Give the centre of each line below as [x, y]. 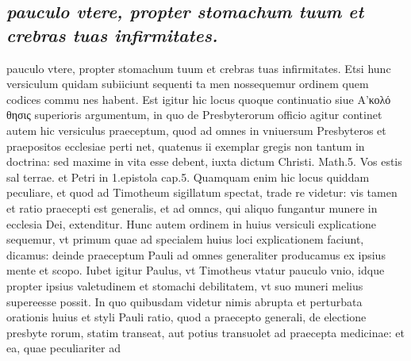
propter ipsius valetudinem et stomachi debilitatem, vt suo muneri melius [185, 285]
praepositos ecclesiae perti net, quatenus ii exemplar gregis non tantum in [186, 146]
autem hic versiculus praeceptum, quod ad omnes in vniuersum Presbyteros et [196, 130]
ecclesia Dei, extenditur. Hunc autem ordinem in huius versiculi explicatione [192, 223]
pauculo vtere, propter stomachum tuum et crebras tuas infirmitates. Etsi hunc [199, 68]
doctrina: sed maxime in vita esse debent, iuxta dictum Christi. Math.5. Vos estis [204, 161]
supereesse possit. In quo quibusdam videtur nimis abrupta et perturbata [184, 301]
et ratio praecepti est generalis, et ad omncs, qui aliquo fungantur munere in [192, 207]
